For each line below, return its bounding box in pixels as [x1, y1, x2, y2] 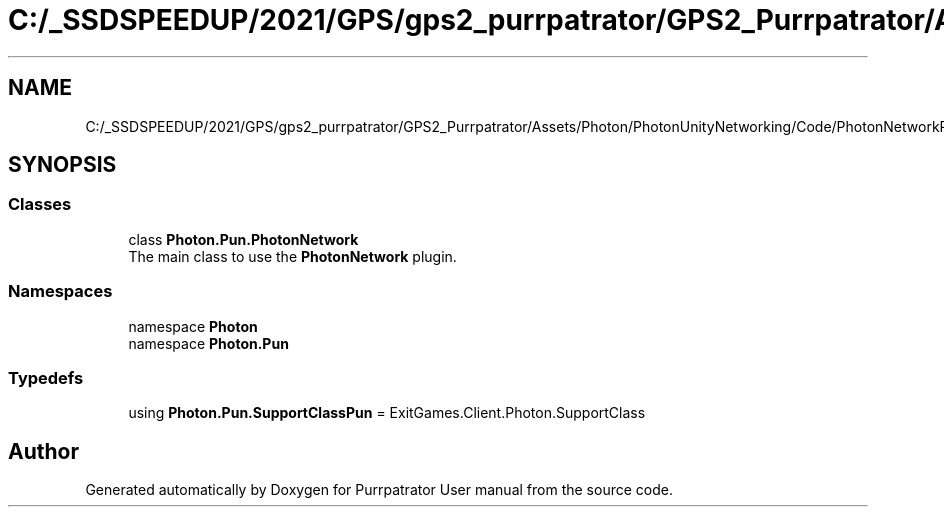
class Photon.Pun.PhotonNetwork [128, 230, 359, 248]
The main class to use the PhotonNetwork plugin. [128, 247, 457, 265]
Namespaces [8, 281, 113, 302]
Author [8, 438, 79, 464]
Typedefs [8, 367, 84, 388]
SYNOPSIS [8, 152, 117, 178]
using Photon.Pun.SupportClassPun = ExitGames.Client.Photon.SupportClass [128, 404, 646, 422]
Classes [8, 194, 72, 215]
